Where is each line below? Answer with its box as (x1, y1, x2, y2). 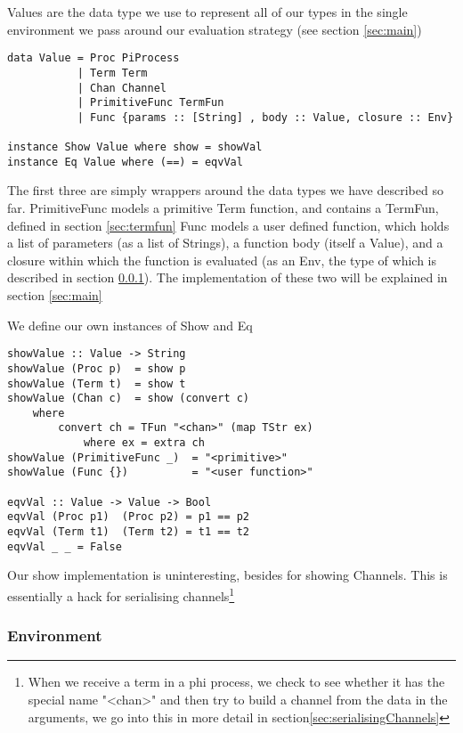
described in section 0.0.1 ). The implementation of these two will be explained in (7, 268, 448, 287)
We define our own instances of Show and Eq (7, 315, 253, 334)
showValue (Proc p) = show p (7, 362, 186, 375)
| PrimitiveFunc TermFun (77, 96, 224, 110)
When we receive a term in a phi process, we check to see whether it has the (28, 672, 445, 691)
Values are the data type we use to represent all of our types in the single (7, 3, 408, 20)
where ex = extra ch (83, 436, 205, 450)
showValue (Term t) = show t (7, 377, 186, 390)
